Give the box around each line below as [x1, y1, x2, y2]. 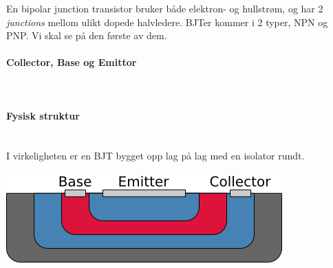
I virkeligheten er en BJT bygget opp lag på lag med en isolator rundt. [6, 148, 305, 162]
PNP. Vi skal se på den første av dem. [6, 28, 167, 43]
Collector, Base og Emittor [6, 55, 137, 69]
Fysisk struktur [6, 108, 80, 122]
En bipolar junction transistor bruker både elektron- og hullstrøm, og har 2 [6, 1, 323, 15]
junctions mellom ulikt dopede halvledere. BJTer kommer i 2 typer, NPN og [6, 14, 328, 29]
